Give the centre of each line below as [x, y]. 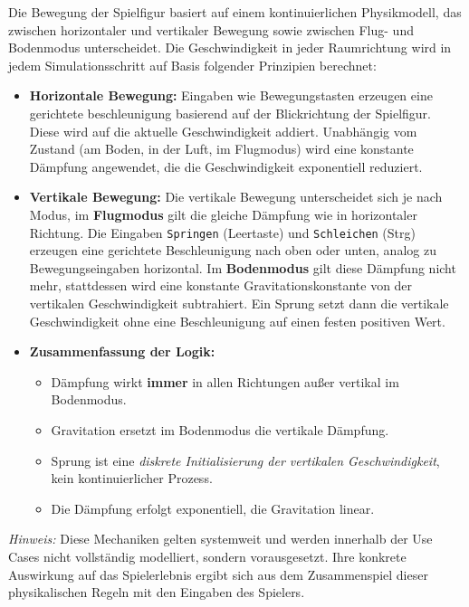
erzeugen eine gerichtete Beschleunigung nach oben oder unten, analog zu [233, 250]
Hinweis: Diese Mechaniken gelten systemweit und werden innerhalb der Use [220, 539]
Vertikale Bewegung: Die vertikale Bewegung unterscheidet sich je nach [236, 197]
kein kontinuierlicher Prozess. [132, 478]
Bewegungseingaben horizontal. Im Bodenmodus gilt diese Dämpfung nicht [243, 267]
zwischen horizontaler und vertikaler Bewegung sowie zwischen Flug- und [211, 29]
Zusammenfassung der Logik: [122, 351]
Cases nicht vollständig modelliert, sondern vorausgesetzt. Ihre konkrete [207, 556]
